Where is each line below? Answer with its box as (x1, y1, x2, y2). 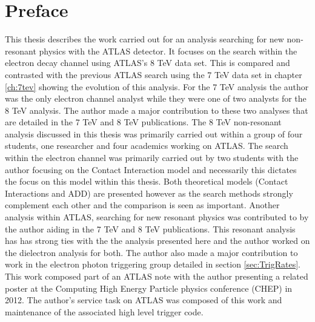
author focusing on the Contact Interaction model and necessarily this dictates (5, 163, 297, 176)
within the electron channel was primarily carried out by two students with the (5, 151, 299, 164)
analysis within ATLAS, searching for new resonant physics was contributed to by (5, 211, 309, 223)
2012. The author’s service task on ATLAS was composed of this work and (5, 294, 282, 306)
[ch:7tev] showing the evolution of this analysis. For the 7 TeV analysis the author (5, 80, 309, 93)
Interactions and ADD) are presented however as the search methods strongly (5, 186, 293, 199)
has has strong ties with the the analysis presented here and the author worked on (5, 234, 310, 247)
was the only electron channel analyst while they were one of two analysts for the (5, 92, 307, 105)
